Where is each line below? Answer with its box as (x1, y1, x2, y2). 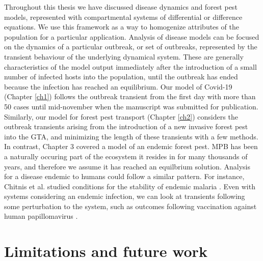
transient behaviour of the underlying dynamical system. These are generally (4, 51, 244, 62)
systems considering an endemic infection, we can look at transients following (4, 191, 245, 201)
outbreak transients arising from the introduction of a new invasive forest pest (4, 121, 248, 132)
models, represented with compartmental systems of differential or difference (4, 11, 243, 22)
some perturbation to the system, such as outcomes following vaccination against (4, 200, 257, 211)
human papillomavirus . (4, 211, 78, 221)
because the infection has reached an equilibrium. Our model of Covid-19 (4, 81, 232, 92)
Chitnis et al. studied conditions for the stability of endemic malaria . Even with (4, 181, 255, 191)
